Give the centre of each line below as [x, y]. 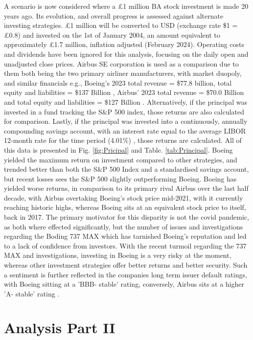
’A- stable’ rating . [32, 293]
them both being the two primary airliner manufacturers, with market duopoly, [123, 73]
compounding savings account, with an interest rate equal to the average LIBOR [125, 130]
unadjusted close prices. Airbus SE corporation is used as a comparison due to [121, 63]
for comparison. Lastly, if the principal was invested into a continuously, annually [126, 121]
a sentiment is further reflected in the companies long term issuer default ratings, [126, 274]
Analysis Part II [60, 327]
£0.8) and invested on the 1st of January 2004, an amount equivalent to [112, 34]
